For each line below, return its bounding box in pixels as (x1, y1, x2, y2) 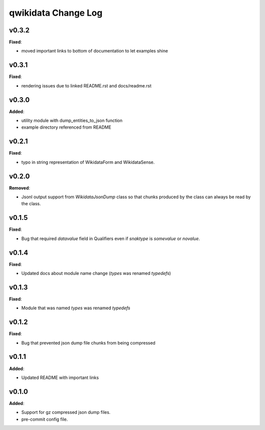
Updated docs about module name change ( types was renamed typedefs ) (21, 270, 171, 276)
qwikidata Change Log (9, 7, 103, 18)
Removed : (9, 185, 30, 191)
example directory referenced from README (21, 124, 111, 130)
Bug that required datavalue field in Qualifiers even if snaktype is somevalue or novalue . (21, 236, 200, 242)
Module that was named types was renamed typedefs (21, 305, 131, 311)
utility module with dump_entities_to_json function (21, 118, 123, 124)
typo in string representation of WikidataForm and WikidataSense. (21, 159, 155, 165)
